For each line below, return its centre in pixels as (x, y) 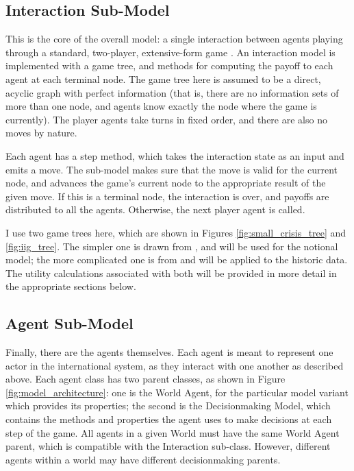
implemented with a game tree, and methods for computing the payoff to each (169, 65)
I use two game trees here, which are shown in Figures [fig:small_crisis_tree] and (176, 232)
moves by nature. (41, 133)
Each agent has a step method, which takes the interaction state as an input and (175, 155)
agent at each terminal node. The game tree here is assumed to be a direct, (163, 78)
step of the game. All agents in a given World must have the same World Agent (173, 432)
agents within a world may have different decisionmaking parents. (143, 459)
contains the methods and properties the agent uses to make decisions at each (169, 419)
